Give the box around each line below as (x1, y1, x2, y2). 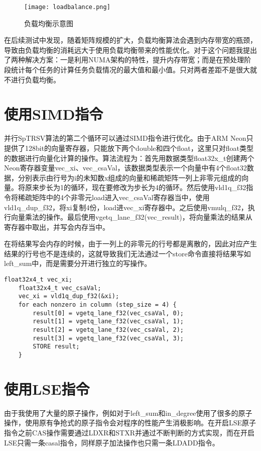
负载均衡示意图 (24, 18, 73, 28)
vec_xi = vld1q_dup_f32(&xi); (18, 293, 119, 300)
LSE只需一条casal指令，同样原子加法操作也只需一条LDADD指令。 (4, 437, 219, 447)
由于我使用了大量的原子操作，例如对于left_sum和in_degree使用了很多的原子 (4, 407, 252, 418)
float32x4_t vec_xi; (4, 276, 73, 284)
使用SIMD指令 (4, 104, 103, 124)
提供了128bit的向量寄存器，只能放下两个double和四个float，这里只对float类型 (4, 142, 254, 153)
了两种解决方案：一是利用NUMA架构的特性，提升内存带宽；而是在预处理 (4, 54, 244, 65)
